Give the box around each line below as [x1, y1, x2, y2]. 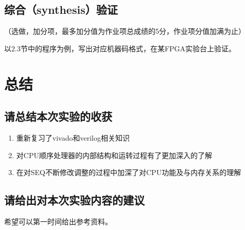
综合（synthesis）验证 [4, 2, 118, 17]
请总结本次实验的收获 [4, 108, 112, 124]
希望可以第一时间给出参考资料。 [4, 216, 112, 226]
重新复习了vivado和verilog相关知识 [16, 132, 130, 143]
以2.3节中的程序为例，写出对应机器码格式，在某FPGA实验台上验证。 [4, 43, 236, 53]
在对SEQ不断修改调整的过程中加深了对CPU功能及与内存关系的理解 [16, 167, 241, 178]
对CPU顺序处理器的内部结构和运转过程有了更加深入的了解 [16, 149, 212, 160]
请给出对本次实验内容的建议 [4, 192, 145, 208]
